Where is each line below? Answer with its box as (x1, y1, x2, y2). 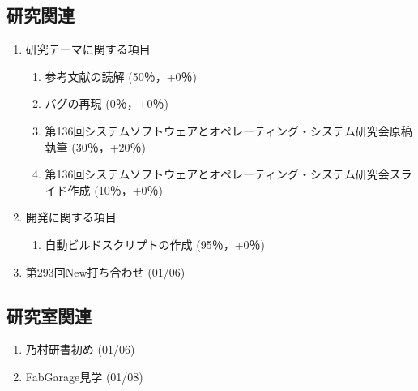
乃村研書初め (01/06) (25, 341, 135, 358)
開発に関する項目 (25, 208, 117, 226)
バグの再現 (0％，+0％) (45, 95, 169, 112)
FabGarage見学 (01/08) (25, 367, 143, 385)
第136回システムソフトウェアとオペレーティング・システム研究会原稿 (45, 122, 412, 139)
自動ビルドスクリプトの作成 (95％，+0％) (45, 235, 266, 252)
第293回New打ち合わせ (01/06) (25, 263, 186, 280)
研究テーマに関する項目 (25, 41, 151, 58)
